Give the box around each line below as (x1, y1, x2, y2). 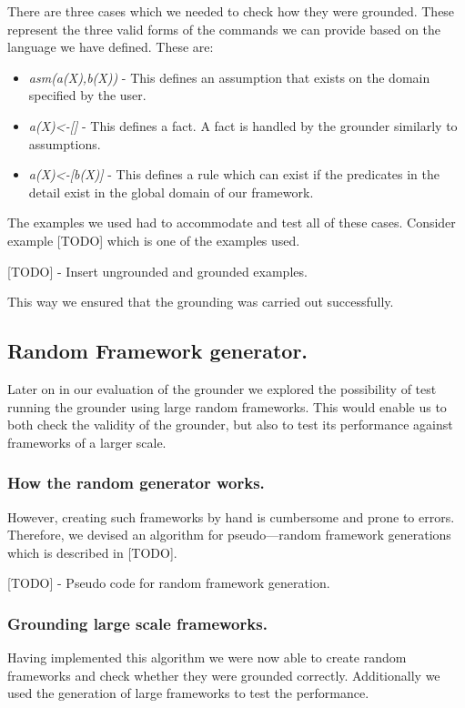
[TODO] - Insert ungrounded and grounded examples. (7, 261, 308, 280)
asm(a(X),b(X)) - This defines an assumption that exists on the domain (28, 67, 430, 86)
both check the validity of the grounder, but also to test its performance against (7, 415, 453, 434)
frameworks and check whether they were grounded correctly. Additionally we (7, 665, 440, 684)
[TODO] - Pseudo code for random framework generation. (7, 573, 330, 592)
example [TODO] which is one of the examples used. (7, 230, 300, 249)
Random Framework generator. (7, 337, 308, 365)
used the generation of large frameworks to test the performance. (7, 683, 369, 703)
